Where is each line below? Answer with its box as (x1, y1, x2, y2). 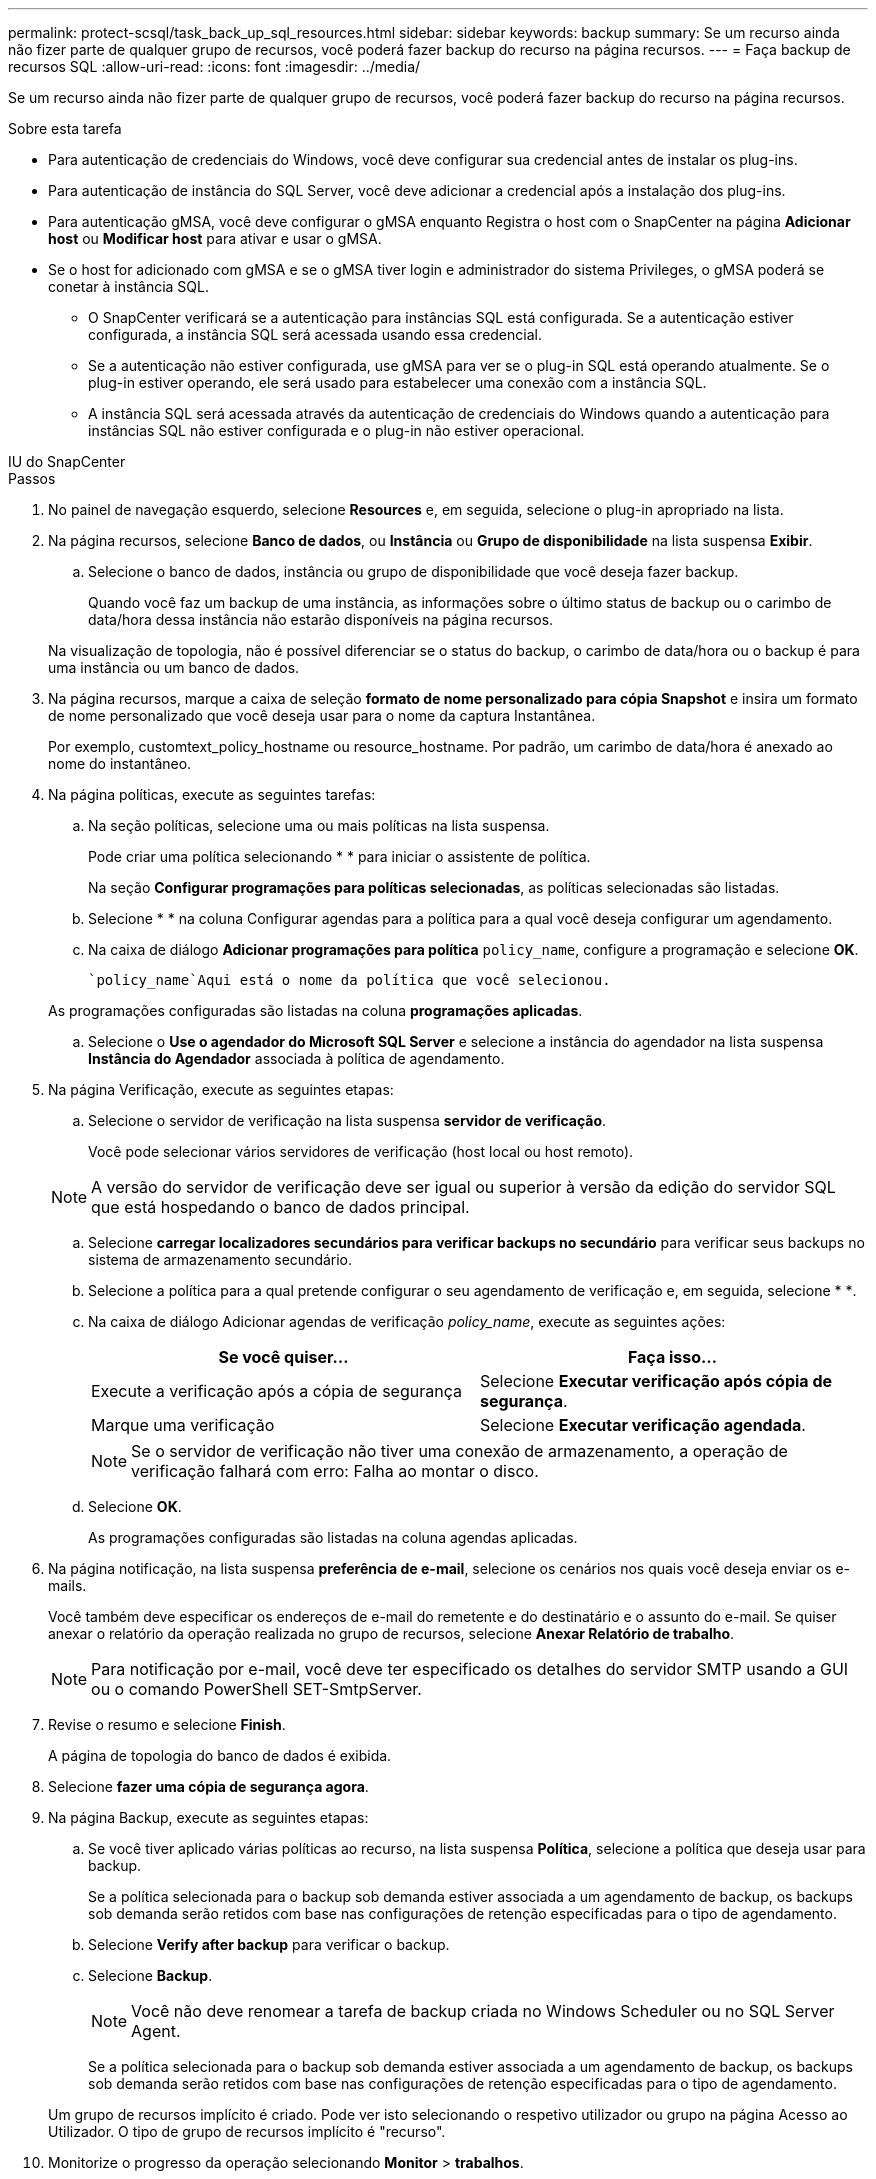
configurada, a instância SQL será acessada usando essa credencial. (88, 326, 542, 343)
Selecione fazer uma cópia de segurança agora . (48, 1778, 369, 1795)
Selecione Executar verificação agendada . (480, 1415, 806, 1435)
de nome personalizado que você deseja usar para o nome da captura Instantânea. (48, 707, 596, 724)
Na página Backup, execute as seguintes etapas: (48, 1809, 369, 1826)
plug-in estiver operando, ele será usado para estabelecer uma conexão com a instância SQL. (88, 374, 707, 391)
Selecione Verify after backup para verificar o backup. (88, 1936, 450, 1953)
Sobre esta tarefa (8, 120, 122, 137)
